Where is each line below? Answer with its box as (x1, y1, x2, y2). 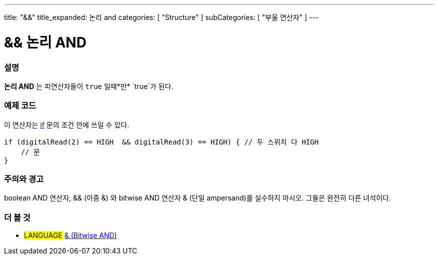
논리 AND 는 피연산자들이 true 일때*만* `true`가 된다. (4, 81, 173, 90)
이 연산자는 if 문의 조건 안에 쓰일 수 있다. (4, 120, 129, 129)
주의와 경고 (4, 174, 44, 184)
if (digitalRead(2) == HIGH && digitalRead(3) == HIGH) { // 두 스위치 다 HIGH (4, 137, 319, 146)
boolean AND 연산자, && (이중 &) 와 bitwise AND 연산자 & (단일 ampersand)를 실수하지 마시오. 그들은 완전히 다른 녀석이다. (4, 193, 391, 202)
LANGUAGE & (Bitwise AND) (24, 231, 117, 240)
